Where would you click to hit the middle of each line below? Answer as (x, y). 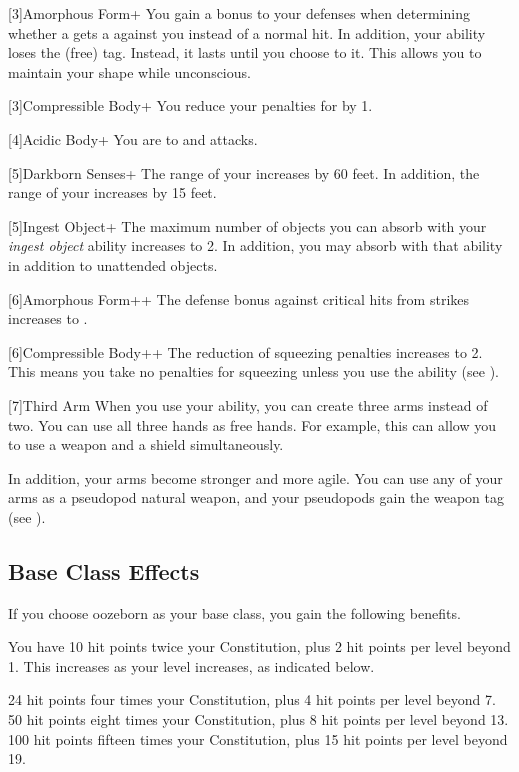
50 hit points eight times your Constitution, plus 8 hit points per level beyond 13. (258, 719)
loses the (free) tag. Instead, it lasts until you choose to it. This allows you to (245, 52)
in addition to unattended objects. (113, 264)
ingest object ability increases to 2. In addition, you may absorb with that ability (255, 245)
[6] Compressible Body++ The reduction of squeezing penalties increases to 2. (245, 351)
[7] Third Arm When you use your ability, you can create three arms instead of (248, 404)
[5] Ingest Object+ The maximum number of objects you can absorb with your (247, 225)
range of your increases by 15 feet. (112, 192)
